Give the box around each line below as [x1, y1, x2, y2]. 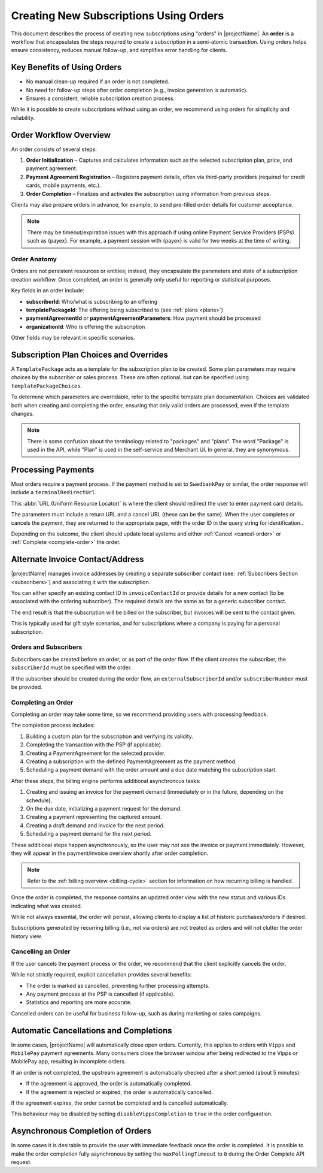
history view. [11, 932, 42, 940]
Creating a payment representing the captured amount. [26, 814, 162, 821]
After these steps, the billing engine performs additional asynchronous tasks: [11, 777, 201, 784]
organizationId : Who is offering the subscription [26, 323, 145, 330]
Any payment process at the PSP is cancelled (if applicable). [26, 990, 175, 997]
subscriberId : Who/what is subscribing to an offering [26, 298, 158, 305]
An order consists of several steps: [11, 146, 97, 153]
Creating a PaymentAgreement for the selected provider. [26, 749, 166, 757]
